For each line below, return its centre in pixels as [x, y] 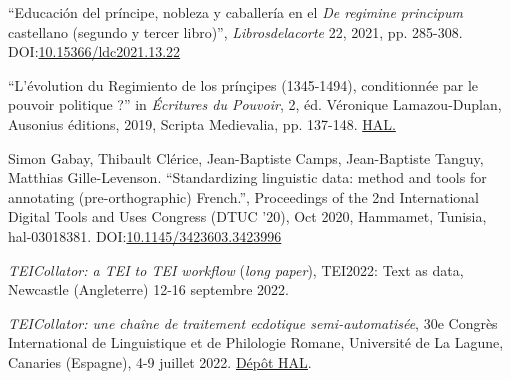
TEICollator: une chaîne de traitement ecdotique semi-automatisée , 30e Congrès [253, 322]
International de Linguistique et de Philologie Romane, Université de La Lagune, [256, 342]
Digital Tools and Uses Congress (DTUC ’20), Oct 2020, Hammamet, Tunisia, [247, 216]
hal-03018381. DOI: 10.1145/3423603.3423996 [145, 235]
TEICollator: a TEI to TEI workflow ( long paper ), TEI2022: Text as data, [236, 269]
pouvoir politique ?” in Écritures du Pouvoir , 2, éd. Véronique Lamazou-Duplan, [255, 104]
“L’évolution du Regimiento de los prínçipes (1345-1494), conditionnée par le [243, 84]
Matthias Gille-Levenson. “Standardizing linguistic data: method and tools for [247, 177]
